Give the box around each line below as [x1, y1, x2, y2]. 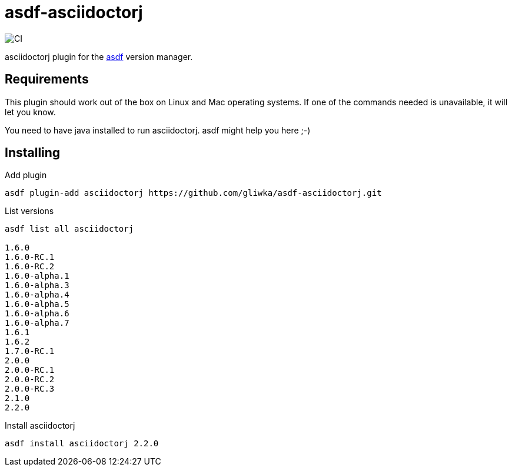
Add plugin [5, 170, 47, 181]
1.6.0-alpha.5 [5, 299, 69, 309]
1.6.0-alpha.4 [5, 290, 69, 300]
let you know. [5, 106, 56, 117]
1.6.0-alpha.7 [5, 318, 69, 328]
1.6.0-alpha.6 [5, 309, 69, 319]
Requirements [5, 72, 89, 87]
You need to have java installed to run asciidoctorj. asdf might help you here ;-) [5, 125, 311, 135]
